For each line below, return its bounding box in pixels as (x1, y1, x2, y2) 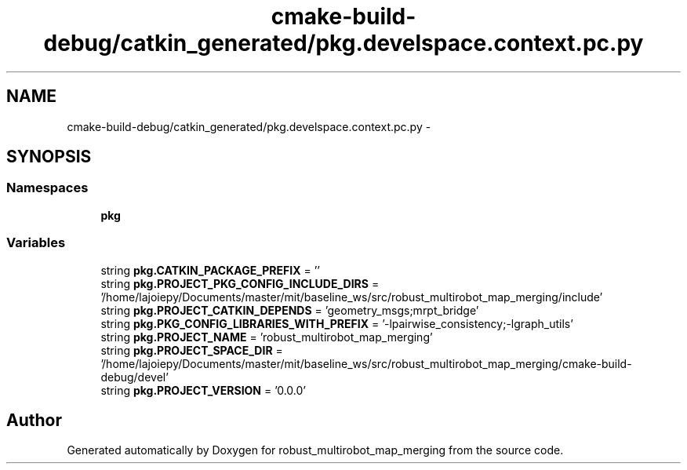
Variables (6, 235, 66, 251)
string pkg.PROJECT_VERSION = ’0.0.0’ (100, 383, 306, 397)
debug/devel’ (100, 370, 169, 384)
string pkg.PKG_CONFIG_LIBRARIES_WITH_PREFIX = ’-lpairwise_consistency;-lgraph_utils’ (100, 316, 573, 330)
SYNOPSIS (6, 147, 92, 167)
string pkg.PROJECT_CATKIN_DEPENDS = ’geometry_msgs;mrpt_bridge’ (100, 303, 479, 317)
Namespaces (6, 180, 89, 196)
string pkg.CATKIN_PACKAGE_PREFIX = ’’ (100, 263, 320, 277)
